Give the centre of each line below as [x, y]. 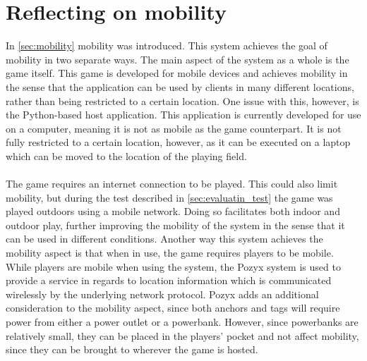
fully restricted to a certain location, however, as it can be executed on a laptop [178, 142]
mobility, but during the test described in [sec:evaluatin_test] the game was [169, 197]
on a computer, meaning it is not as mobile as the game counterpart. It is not [174, 128]
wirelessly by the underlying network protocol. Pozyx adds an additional [162, 294]
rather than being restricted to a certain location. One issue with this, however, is [182, 100]
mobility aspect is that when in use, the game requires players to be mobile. [170, 253]
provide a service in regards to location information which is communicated [169, 280]
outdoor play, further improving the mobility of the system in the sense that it [175, 225]
